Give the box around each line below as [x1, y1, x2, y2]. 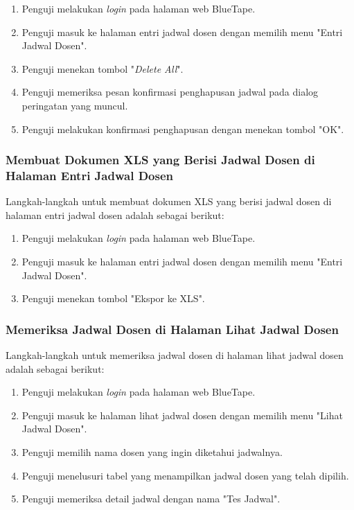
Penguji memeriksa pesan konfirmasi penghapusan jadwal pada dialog [21, 85, 319, 99]
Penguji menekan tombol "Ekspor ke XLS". [21, 291, 205, 306]
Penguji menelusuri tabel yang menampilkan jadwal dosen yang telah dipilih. [21, 468, 349, 482]
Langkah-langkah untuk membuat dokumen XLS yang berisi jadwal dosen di [6, 194, 332, 209]
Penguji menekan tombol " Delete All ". [21, 61, 184, 76]
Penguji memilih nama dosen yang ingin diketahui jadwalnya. [21, 445, 283, 459]
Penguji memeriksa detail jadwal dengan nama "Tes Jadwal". [21, 491, 281, 506]
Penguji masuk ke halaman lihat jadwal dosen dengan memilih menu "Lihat [21, 407, 343, 422]
